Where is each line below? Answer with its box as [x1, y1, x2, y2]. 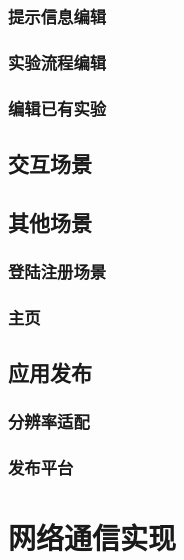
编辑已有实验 [8, 95, 107, 120]
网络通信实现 [8, 517, 177, 558]
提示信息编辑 [8, 3, 107, 28]
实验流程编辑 [8, 49, 107, 74]
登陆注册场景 [8, 259, 107, 284]
